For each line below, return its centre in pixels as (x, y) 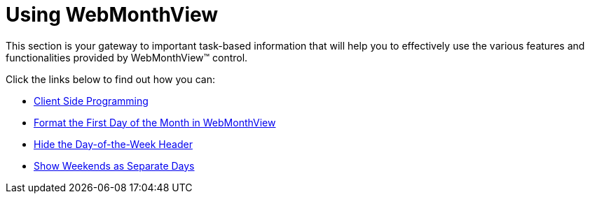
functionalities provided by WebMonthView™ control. (127, 57)
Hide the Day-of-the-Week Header (113, 144)
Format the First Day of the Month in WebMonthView (155, 122)
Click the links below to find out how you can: (110, 79)
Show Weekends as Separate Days (114, 165)
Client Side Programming (91, 101)
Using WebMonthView (112, 15)
